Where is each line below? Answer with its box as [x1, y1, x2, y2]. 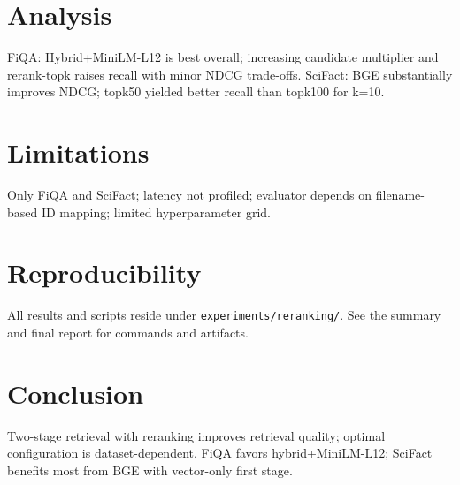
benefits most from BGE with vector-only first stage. [7, 460, 293, 479]
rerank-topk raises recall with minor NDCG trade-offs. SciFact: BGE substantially [7, 64, 453, 83]
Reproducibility [7, 254, 202, 291]
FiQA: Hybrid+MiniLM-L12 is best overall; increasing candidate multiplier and [7, 48, 439, 66]
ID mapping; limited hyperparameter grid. [41, 202, 271, 221]
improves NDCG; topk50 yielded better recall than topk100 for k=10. [7, 82, 385, 101]
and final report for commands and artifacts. [7, 323, 249, 341]
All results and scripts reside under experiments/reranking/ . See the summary [7, 306, 441, 324]
